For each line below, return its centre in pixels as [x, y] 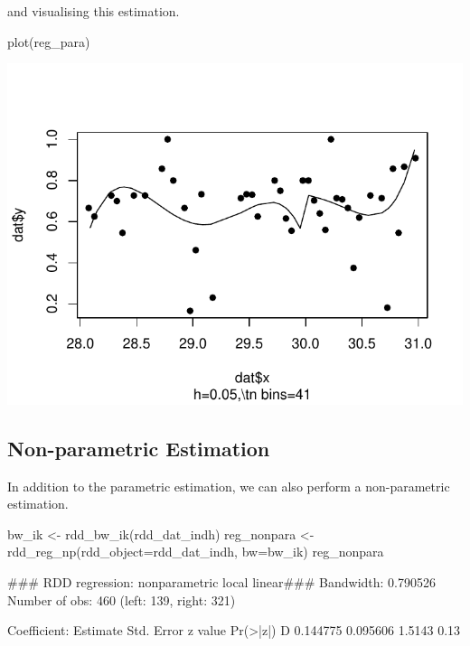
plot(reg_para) [49, 41]
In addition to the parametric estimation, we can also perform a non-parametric [229, 486]
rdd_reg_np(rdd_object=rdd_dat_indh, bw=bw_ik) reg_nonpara [196, 552]
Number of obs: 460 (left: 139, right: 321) [122, 599]
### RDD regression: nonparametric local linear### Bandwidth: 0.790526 [222, 582]
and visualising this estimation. [94, 11]
